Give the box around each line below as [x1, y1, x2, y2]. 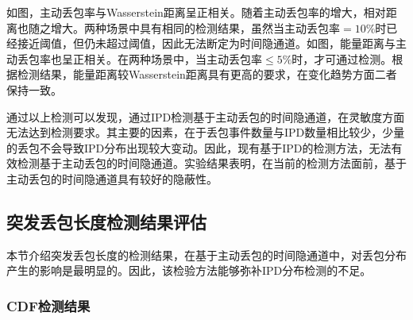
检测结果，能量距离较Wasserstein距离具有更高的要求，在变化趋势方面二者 [17, 66, 397, 83]
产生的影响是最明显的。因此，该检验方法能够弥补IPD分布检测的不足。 [6, 262, 372, 279]
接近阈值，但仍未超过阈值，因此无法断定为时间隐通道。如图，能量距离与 [17, 35, 396, 52]
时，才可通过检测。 [291, 50, 392, 67]
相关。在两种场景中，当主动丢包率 [83, 50, 262, 67]
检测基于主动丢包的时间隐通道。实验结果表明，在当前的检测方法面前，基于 [17, 155, 407, 172]
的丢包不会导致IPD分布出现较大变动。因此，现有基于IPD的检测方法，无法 [6, 139, 392, 156]
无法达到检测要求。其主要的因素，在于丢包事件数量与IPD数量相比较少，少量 [6, 124, 405, 141]
